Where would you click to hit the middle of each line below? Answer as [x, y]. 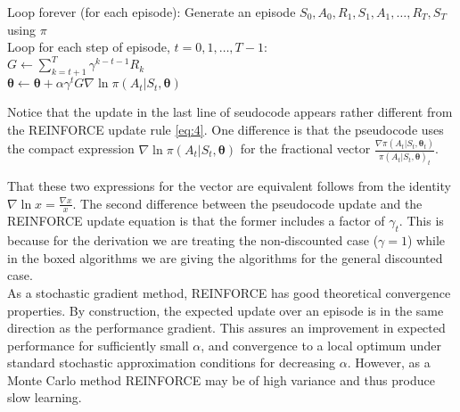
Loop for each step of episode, [89, 47]
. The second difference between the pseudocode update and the [247, 203]
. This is [421, 221]
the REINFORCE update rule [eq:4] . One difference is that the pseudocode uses [226, 129]
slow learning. [45, 397]
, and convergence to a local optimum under [321, 345]
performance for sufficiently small [98, 345]
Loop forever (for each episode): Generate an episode [152, 12]
